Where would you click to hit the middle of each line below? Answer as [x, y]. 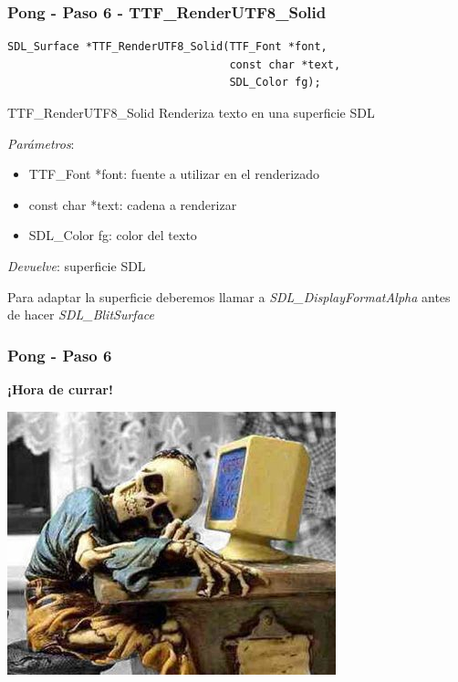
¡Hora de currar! [60, 388]
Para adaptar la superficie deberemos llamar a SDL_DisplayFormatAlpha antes [229, 296]
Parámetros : [41, 143]
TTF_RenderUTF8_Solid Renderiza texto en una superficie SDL [191, 112]
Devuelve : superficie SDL [77, 265]
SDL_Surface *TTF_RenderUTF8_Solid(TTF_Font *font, [167, 47]
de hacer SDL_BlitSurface [81, 315]
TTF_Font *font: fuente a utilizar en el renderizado [174, 174]
